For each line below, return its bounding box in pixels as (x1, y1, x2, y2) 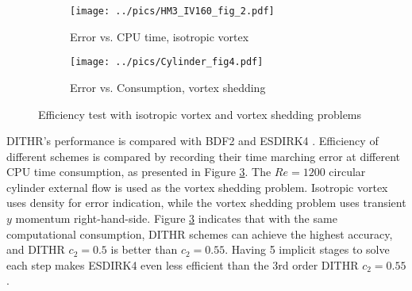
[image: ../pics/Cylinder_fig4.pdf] (70, 56, 264, 68)
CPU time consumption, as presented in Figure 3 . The (6, 163, 271, 180)
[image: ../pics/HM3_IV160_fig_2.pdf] (70, 6, 275, 17)
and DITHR (6, 241, 65, 258)
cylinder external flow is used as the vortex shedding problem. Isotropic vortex (6, 178, 388, 195)
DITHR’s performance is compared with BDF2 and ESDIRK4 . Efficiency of (6, 132, 379, 149)
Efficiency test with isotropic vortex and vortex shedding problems (38, 105, 362, 122)
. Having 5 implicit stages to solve (225, 241, 390, 258)
